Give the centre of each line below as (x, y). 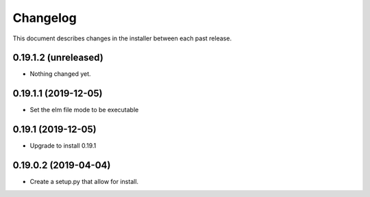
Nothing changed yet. (61, 74)
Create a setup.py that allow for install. (84, 182)
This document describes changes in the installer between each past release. (122, 38)
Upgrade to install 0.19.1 (63, 146)
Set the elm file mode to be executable (84, 110)
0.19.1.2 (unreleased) (58, 58)
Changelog (45, 18)
